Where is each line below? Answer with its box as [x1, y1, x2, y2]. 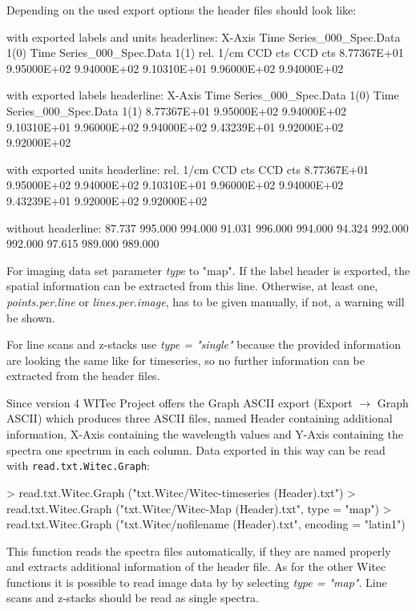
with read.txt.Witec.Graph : [6, 457, 150, 474]
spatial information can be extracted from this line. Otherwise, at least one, [6, 277, 378, 294]
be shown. [6, 309, 55, 326]
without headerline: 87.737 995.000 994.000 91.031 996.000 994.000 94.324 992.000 [6, 219, 409, 236]
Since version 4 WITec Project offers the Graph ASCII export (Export [6, 394, 353, 411]
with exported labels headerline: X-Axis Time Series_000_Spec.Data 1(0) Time [6, 87, 399, 103]
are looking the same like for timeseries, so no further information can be [6, 351, 365, 368]
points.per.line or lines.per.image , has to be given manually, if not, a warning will [6, 293, 405, 310]
